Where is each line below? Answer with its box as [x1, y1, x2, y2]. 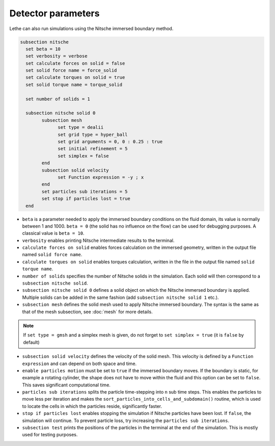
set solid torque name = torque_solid [25, 81, 122, 88]
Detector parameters [9, 8, 100, 19]
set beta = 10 [25, 46, 61, 52]
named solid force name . [22, 252, 82, 258]
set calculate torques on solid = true [25, 74, 125, 80]
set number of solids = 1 [25, 96, 90, 102]
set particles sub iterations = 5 [41, 188, 128, 194]
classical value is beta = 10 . [22, 230, 85, 236]
